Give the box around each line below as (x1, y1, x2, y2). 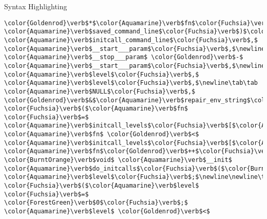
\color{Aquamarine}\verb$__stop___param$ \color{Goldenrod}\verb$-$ (4, 53, 243, 61)
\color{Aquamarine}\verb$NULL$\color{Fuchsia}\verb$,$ (4, 87, 196, 95)
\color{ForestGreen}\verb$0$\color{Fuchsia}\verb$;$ (4, 199, 188, 207)
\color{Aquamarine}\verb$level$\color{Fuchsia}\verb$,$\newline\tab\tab (4, 79, 258, 87)
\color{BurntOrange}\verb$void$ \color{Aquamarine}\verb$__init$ (4, 156, 232, 164)
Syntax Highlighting (4, 1, 67, 11)
